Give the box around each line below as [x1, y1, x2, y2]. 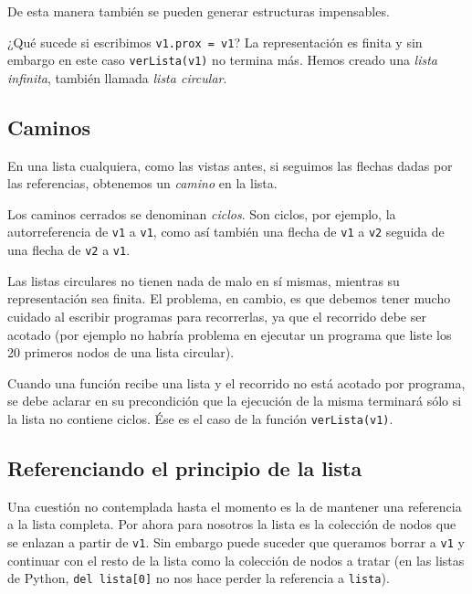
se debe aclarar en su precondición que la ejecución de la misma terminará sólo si [7, 391, 462, 410]
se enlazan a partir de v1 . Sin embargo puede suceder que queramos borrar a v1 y [7, 533, 465, 551]
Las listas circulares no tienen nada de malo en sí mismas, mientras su [7, 270, 400, 290]
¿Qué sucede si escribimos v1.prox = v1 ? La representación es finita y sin [7, 32, 423, 51]
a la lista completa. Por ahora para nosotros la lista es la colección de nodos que [7, 514, 456, 534]
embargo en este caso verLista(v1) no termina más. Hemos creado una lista [7, 50, 438, 69]
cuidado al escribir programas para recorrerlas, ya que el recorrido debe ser [7, 306, 426, 325]
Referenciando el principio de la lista [7, 454, 362, 482]
